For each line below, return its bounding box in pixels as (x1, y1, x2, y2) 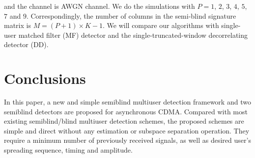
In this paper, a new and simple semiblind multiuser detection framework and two (4, 97, 251, 107)
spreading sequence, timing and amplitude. (4, 145, 133, 155)
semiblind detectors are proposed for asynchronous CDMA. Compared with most (4, 106, 248, 116)
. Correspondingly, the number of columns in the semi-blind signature (26, 10, 236, 21)
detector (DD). (4, 39, 49, 50)
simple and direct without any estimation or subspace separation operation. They (4, 125, 250, 135)
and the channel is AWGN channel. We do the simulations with (4, 1, 195, 11)
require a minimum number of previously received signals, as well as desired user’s (4, 135, 251, 145)
